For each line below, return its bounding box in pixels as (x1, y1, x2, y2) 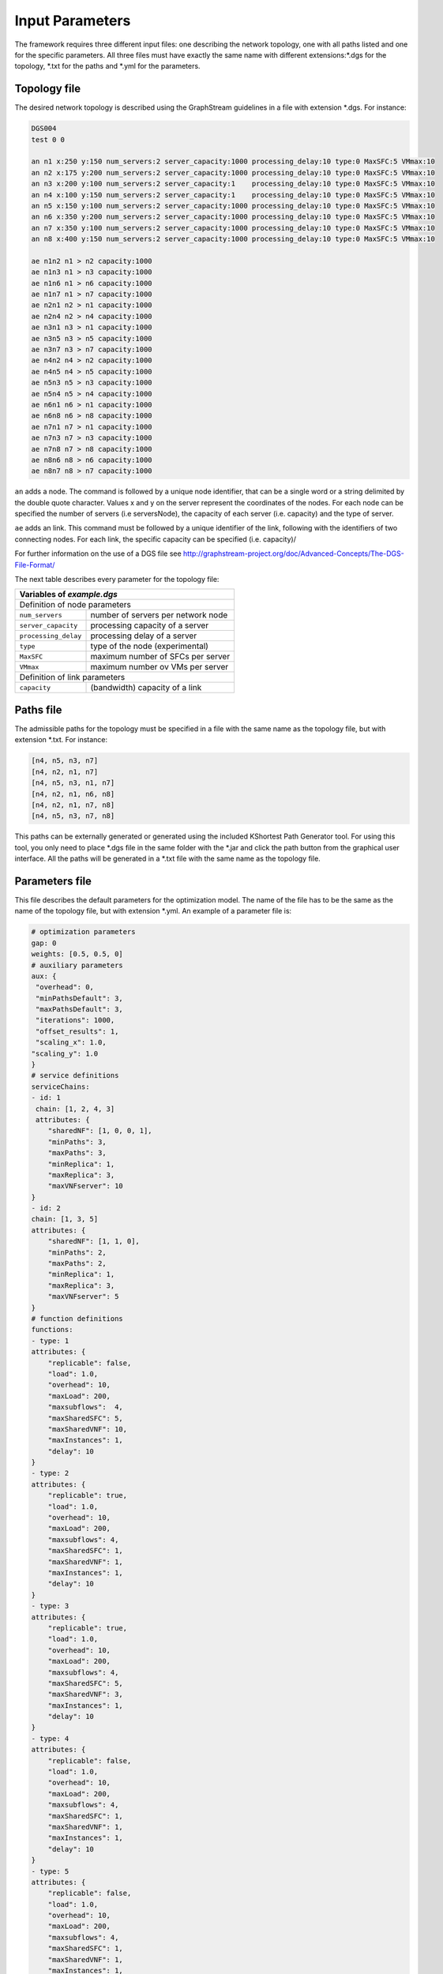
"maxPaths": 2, (47, 1259, 107, 1268)
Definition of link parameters (19, 672, 126, 683)
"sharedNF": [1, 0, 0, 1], (47, 1126, 153, 1135)
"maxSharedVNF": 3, (47, 1690, 124, 1699)
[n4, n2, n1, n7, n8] (31, 800, 115, 809)
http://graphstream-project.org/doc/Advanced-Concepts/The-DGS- (182, 549, 404, 558)
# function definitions (31, 1315, 124, 1323)
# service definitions (31, 1071, 119, 1080)
